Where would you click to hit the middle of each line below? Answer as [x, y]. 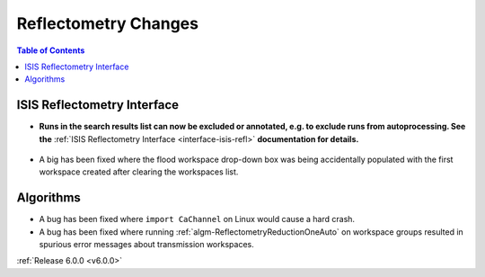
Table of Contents [51, 50]
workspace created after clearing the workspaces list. [139, 172]
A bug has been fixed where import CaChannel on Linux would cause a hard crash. [197, 219]
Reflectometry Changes [108, 23]
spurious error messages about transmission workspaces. [147, 245]
